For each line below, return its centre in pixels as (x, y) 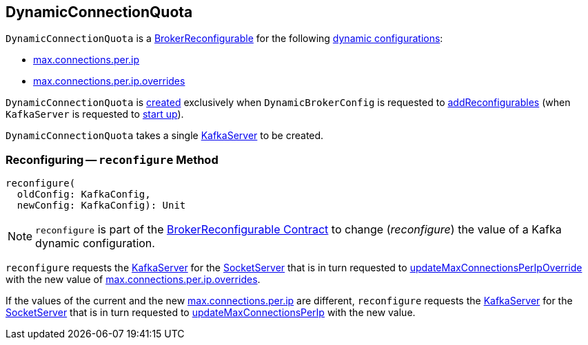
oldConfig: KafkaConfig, (84, 195)
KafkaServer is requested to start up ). (95, 114)
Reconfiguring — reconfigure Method (112, 159)
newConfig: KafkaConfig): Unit (101, 206)
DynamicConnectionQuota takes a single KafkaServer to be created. (165, 136)
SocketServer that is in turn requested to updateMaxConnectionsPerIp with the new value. (211, 313)
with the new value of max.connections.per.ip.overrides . (133, 280)
